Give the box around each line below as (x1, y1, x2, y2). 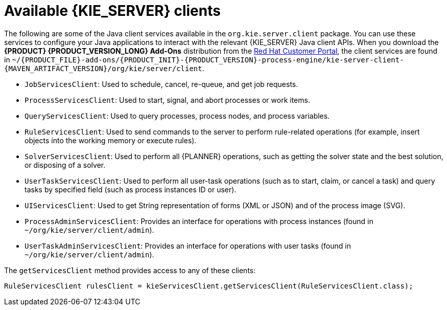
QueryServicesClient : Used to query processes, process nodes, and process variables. (25, 111, 330, 120)
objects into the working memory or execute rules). (25, 136, 197, 145)
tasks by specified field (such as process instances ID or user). (25, 185, 237, 194)
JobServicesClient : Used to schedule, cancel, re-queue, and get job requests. (25, 79, 298, 88)
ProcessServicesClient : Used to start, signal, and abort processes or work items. (25, 95, 310, 104)
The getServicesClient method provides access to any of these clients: (4, 265, 256, 275)
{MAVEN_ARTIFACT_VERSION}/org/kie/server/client (4, 64, 202, 73)
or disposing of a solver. (25, 160, 106, 169)
